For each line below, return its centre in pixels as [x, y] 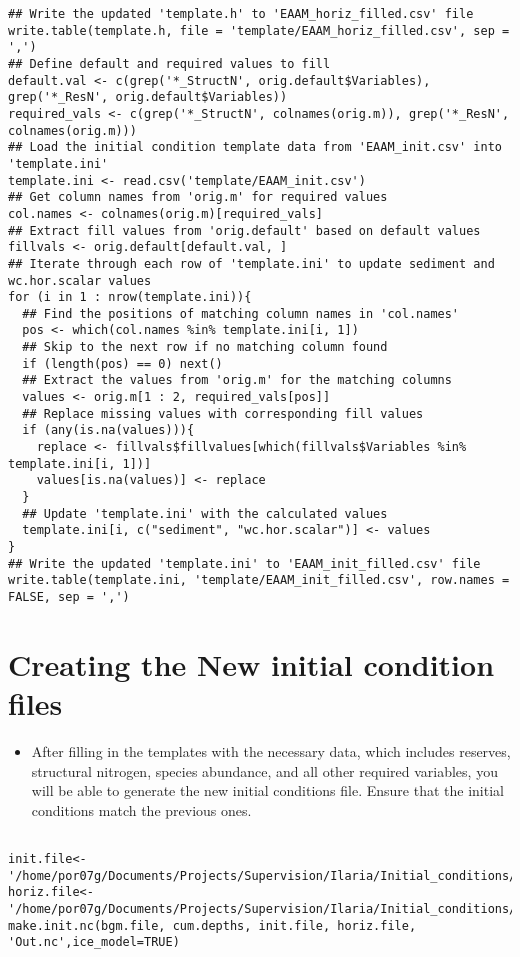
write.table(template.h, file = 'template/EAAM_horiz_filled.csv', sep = [259, 30]
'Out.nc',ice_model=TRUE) [94, 942]
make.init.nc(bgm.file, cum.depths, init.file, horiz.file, [212, 925]
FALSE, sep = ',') [69, 596]
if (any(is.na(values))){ [108, 430]
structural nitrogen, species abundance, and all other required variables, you [264, 770]
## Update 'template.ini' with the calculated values [205, 513]
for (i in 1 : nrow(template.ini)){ [130, 297]
